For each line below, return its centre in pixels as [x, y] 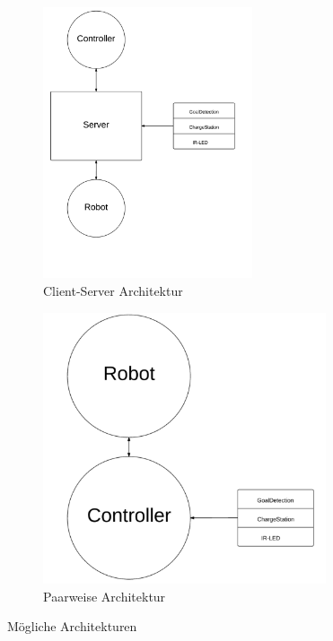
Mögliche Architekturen [72, 626]
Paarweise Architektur [105, 596]
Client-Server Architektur [113, 290]
